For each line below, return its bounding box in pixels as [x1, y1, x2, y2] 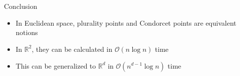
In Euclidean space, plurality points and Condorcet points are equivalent [15, 17, 237, 28]
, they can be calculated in [31, 43, 113, 54]
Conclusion [4, 1, 37, 11]
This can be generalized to [15, 60, 96, 71]
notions [15, 27, 38, 38]
